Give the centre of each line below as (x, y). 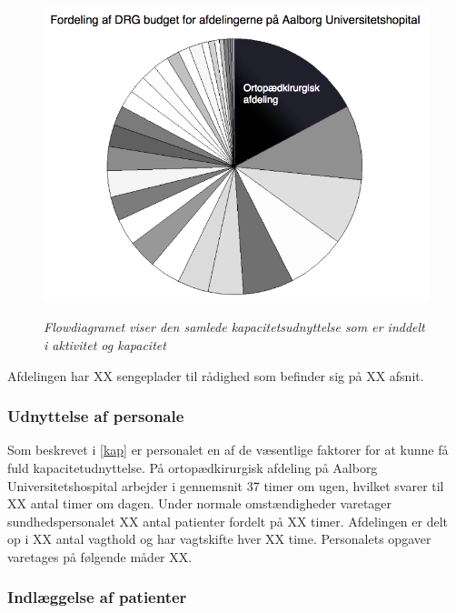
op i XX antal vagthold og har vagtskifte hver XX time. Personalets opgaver (219, 539)
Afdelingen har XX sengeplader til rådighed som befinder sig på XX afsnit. (216, 375)
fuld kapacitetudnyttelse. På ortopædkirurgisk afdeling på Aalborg (193, 467)
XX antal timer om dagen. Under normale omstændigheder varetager (200, 503)
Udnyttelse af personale (96, 416)
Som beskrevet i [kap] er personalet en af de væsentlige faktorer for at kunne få (228, 450)
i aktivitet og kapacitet (105, 344)
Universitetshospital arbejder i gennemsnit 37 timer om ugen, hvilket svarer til (226, 485)
